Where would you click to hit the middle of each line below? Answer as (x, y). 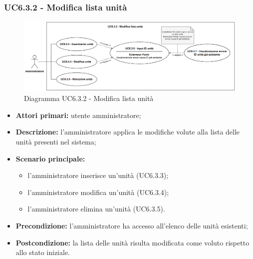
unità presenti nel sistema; (56, 141)
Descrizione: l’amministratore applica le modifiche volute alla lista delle (128, 132)
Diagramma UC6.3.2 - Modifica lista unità (89, 98)
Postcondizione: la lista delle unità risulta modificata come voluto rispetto (132, 242)
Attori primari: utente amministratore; (78, 115)
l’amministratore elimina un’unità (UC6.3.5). (96, 209)
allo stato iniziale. (43, 252)
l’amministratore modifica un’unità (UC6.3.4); (98, 192)
